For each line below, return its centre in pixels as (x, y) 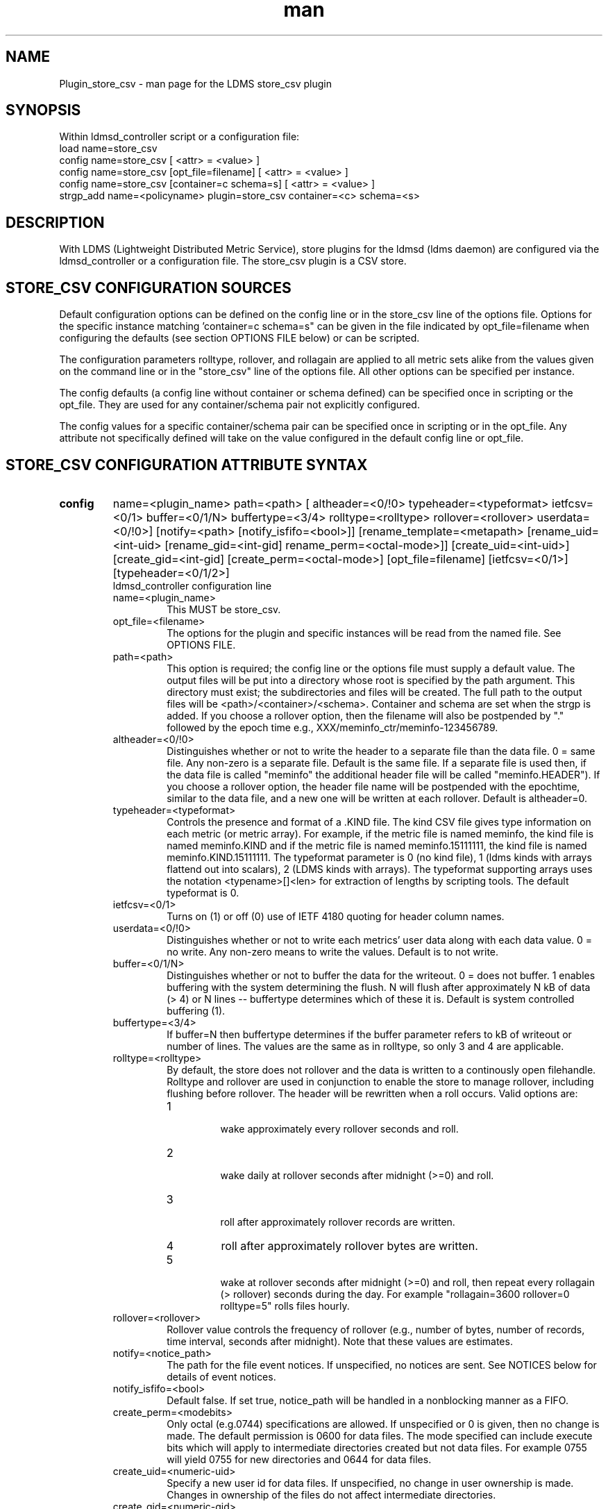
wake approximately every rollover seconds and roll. (339, 1128)
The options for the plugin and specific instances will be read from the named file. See (364, 633)
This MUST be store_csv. (224, 609)
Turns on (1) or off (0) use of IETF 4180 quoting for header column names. (336, 916)
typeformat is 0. (203, 892)
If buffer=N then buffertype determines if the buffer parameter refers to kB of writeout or (369, 1034)
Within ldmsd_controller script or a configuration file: (179, 137)
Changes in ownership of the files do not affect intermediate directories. (331, 1494)
